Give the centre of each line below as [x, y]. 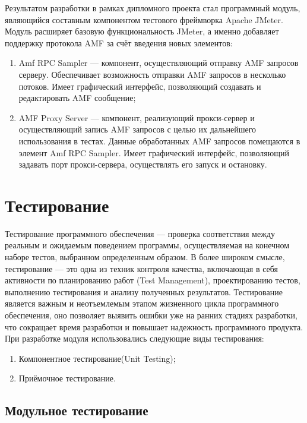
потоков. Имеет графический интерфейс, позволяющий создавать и [140, 86]
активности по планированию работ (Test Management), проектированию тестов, [153, 280]
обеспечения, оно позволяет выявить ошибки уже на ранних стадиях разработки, [151, 315]
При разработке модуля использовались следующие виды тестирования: [134, 338]
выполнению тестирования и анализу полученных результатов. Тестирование [144, 291]
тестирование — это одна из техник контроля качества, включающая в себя [142, 268]
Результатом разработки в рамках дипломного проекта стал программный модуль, [153, 8]
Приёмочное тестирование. [67, 378]
